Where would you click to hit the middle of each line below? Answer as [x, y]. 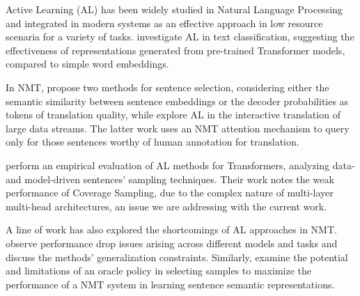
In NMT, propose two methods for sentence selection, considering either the [167, 87]
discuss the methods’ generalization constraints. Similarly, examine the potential [177, 257]
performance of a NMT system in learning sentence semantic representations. [170, 284]
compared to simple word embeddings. [87, 64]
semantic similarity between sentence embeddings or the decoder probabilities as [177, 101]
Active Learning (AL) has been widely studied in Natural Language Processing [174, 9]
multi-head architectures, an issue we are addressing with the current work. [166, 206]
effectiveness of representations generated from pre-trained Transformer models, [175, 50]
